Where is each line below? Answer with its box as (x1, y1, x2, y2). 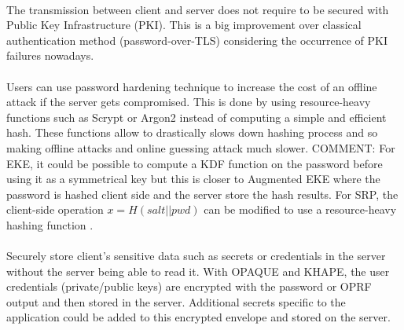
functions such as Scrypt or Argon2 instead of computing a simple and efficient (6, 108, 387, 125)
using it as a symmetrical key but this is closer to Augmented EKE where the (6, 170, 380, 187)
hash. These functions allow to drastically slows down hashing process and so (6, 124, 378, 141)
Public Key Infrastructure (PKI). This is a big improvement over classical (6, 16, 362, 33)
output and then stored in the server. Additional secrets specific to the (6, 293, 346, 310)
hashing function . (6, 216, 94, 233)
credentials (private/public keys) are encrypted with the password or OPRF (6, 278, 372, 295)
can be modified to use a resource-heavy (204, 201, 397, 218)
